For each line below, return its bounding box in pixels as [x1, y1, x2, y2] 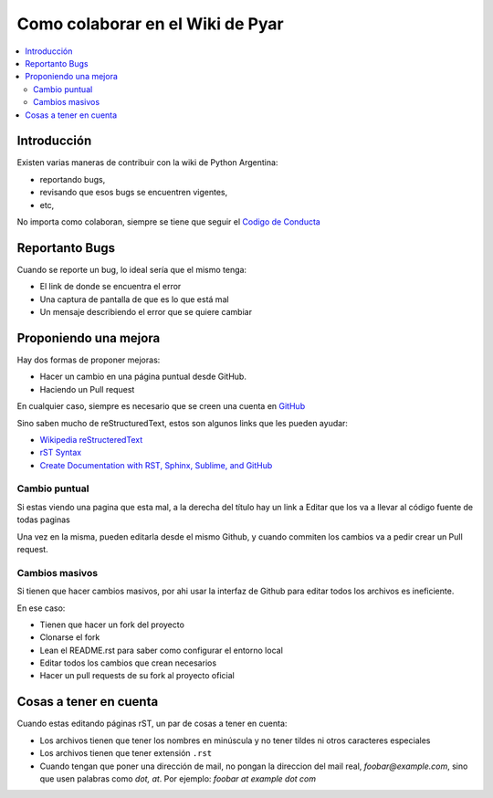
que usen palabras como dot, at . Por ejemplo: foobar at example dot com [39, 772, 317, 784]
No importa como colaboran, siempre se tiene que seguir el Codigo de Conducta [16, 215, 321, 227]
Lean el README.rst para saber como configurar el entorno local [39, 645, 283, 656]
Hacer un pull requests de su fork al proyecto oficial [39, 670, 235, 681]
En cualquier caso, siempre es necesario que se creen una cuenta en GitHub [16, 401, 306, 412]
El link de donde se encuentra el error [39, 281, 182, 292]
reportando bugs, [39, 173, 106, 184]
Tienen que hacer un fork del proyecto [39, 619, 184, 630]
